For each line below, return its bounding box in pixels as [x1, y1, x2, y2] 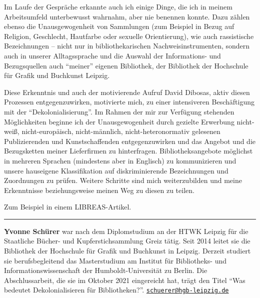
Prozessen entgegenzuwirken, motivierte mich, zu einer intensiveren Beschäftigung [4, 96, 254, 107]
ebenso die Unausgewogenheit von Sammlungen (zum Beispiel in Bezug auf [4, 21, 234, 31]
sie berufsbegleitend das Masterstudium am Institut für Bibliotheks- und [4, 255, 227, 265]
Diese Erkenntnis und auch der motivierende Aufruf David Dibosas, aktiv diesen [4, 86, 250, 97]
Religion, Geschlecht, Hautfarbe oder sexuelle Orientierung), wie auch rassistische [4, 30, 254, 41]
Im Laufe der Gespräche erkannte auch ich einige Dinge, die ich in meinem [4, 1, 232, 11]
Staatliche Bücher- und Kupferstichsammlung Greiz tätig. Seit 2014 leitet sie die [4, 235, 250, 246]
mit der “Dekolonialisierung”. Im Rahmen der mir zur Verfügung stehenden [4, 106, 234, 116]
